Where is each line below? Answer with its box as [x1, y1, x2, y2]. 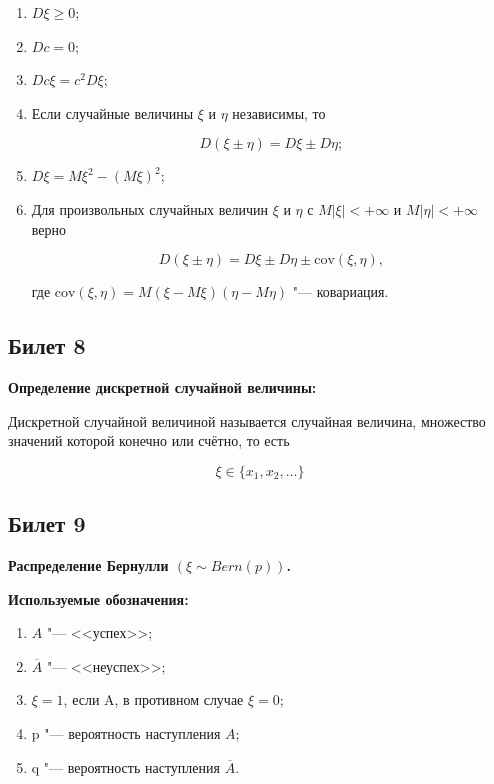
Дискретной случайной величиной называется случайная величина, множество [8, 410, 486, 431]
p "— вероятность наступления [31, 722, 221, 743]
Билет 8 [8, 330, 86, 361]
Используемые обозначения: [8, 588, 189, 609]
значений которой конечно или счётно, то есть [8, 430, 290, 451]
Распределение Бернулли [8, 554, 169, 575]
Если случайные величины [31, 102, 194, 123]
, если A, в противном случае [63, 689, 244, 710]
